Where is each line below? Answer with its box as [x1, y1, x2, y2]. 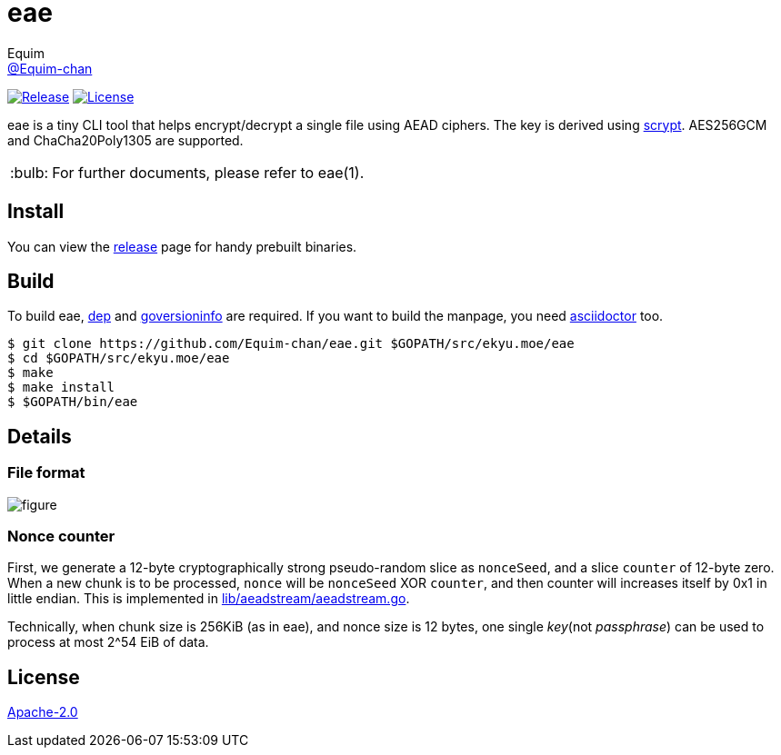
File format [7, 463, 85, 482]
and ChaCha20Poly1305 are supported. [7, 132, 244, 148]
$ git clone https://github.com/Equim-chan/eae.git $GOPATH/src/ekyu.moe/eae [7, 336, 575, 352]
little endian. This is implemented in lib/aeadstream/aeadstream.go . [7, 591, 410, 607]
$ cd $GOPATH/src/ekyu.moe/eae [7, 351, 230, 366]
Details [7, 424, 72, 448]
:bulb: [10, 163, 49, 182]
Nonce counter [7, 527, 115, 546]
